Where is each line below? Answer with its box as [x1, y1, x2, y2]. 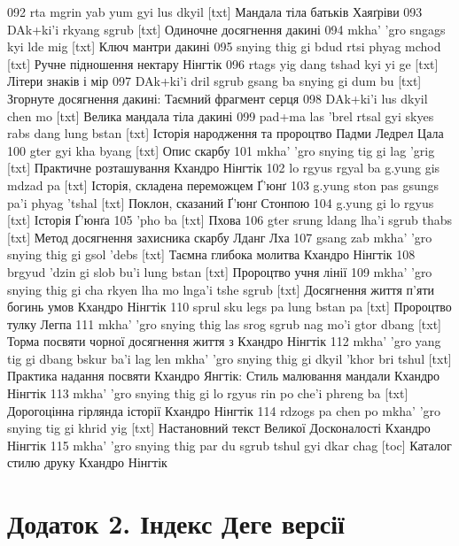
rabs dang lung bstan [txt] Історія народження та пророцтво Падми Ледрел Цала [7, 124, 444, 142]
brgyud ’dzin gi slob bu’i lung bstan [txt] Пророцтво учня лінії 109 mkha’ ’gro [7, 262, 432, 281]
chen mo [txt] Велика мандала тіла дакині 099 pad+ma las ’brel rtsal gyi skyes [7, 106, 434, 125]
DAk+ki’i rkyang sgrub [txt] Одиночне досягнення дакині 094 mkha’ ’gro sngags [7, 19, 446, 38]
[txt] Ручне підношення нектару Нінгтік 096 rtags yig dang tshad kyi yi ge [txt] [7, 54, 439, 73]
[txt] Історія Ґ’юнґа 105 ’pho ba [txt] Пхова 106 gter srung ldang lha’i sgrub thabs [7, 211, 453, 229]
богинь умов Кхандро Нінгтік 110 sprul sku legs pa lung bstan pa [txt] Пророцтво [7, 297, 452, 316]
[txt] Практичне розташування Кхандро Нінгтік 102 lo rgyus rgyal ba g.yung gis [7, 158, 440, 177]
